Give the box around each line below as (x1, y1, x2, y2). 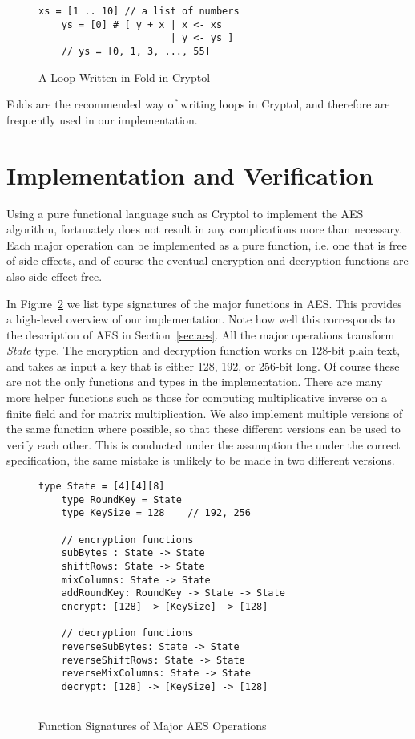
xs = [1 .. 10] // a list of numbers (38, 6, 240, 17)
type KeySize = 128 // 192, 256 (61, 507, 251, 519)
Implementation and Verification (6, 158, 373, 191)
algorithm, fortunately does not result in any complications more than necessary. (6, 221, 403, 238)
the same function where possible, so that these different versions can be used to (6, 420, 401, 437)
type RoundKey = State (61, 493, 182, 506)
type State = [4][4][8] (38, 481, 165, 493)
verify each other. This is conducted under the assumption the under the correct (6, 436, 401, 453)
